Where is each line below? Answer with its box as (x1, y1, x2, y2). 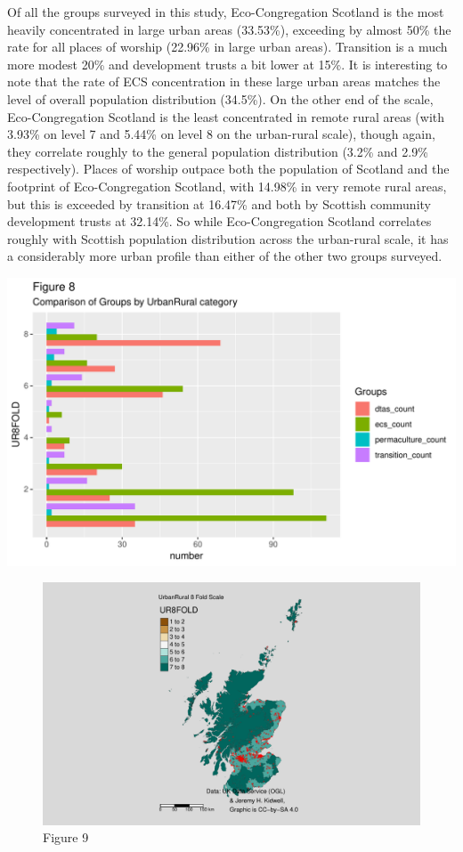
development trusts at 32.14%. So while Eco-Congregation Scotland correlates (7, 212, 432, 231)
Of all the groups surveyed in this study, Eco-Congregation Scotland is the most (7, 3, 444, 20)
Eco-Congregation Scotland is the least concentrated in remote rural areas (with (7, 107, 445, 126)
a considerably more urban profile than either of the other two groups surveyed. (7, 247, 443, 265)
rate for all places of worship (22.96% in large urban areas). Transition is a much (7, 37, 448, 56)
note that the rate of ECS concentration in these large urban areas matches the (7, 72, 441, 91)
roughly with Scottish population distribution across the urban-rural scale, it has (7, 229, 449, 247)
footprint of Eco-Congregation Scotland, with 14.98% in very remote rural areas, (7, 176, 447, 195)
